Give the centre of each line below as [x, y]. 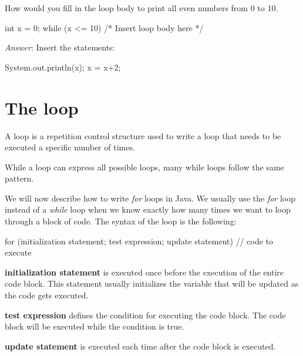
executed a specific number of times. [70, 147]
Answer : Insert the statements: [60, 47]
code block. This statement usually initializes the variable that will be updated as [152, 283]
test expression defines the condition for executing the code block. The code [145, 315]
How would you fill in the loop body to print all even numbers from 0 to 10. [142, 8]
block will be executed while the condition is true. [95, 326]
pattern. [19, 178]
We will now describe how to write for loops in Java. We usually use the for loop [150, 198]
